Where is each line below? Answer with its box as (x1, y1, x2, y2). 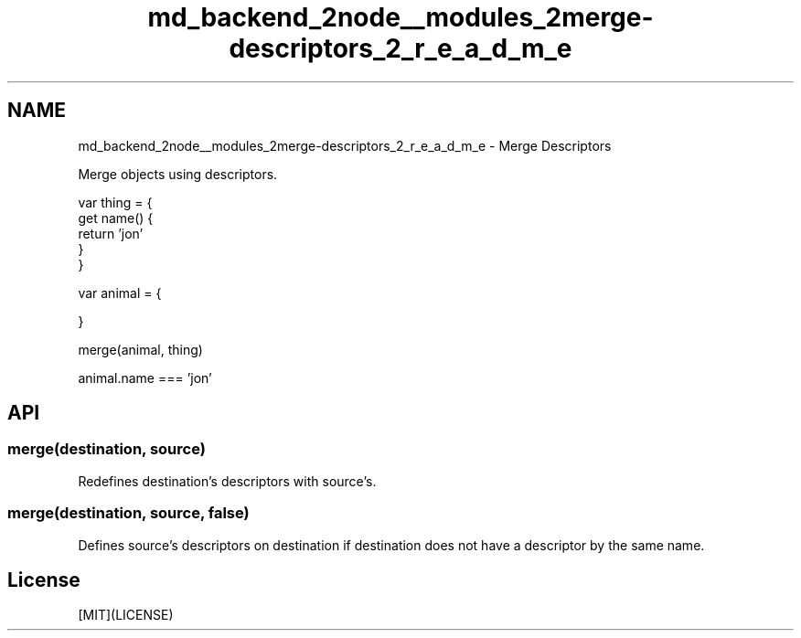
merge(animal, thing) (78, 341, 203, 357)
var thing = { (78, 194, 153, 210)
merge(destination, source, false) (7, 504, 250, 523)
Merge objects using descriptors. (78, 165, 278, 182)
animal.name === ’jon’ (78, 369, 212, 386)
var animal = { (78, 284, 162, 301)
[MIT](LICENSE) (78, 607, 174, 623)
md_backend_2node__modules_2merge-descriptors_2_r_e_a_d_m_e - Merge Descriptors (78, 137, 612, 154)
